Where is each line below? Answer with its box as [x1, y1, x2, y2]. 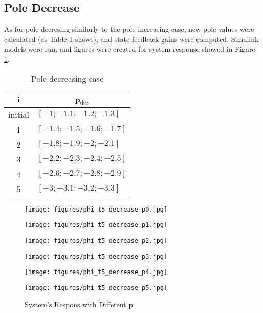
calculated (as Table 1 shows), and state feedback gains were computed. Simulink [4, 33, 259, 44]
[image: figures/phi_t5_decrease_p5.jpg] [25, 284, 168, 291]
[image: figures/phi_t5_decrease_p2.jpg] [25, 237, 168, 244]
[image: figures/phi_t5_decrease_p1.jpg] [25, 221, 168, 229]
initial [8, 108, 29, 120]
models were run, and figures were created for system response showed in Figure [4, 44, 255, 54]
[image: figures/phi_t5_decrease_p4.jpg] [25, 268, 168, 276]
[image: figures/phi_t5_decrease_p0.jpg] [25, 205, 168, 213]
